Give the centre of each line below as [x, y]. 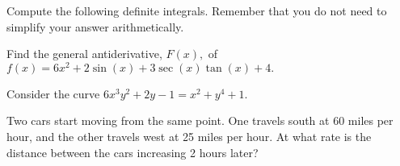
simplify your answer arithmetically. [95, 26]
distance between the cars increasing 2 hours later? [133, 152]
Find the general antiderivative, [84, 54]
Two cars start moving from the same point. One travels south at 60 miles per [200, 120]
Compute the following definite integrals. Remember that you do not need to [197, 10]
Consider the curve [53, 93]
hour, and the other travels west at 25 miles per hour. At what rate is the [189, 137]
